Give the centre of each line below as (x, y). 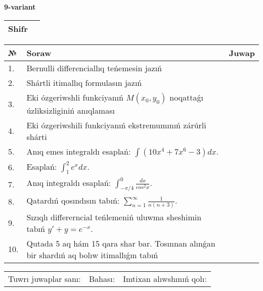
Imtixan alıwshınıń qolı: (165, 278)
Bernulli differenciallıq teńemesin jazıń (94, 68)
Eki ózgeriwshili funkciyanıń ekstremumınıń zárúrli (116, 125)
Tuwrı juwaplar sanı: (45, 278)
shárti (37, 136)
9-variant (20, 7)
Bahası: (102, 278)
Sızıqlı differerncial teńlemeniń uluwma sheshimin (114, 217)
